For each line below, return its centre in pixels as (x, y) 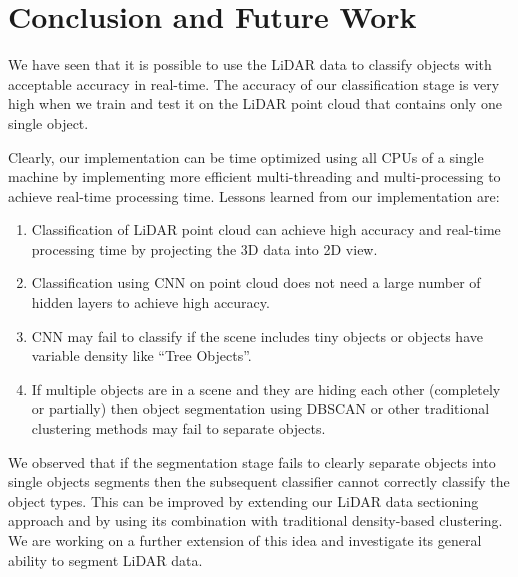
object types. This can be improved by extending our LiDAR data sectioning (243, 500)
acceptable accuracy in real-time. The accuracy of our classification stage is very (254, 83)
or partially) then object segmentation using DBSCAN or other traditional (260, 408)
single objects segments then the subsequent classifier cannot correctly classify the (259, 481)
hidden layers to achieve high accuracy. (150, 302)
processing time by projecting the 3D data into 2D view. (204, 248)
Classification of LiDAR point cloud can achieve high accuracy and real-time (266, 229)
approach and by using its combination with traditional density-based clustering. (255, 520)
